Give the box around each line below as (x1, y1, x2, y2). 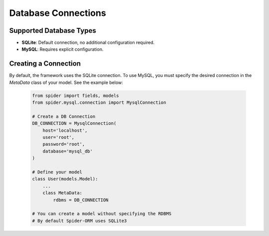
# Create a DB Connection (32, 113, 96, 119)
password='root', (42, 142, 85, 147)
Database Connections (9, 7, 107, 18)
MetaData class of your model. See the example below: (9, 79, 123, 85)
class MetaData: (42, 190, 82, 196)
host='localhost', (42, 127, 88, 133)
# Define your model (32, 169, 82, 175)
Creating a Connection (9, 60, 81, 68)
